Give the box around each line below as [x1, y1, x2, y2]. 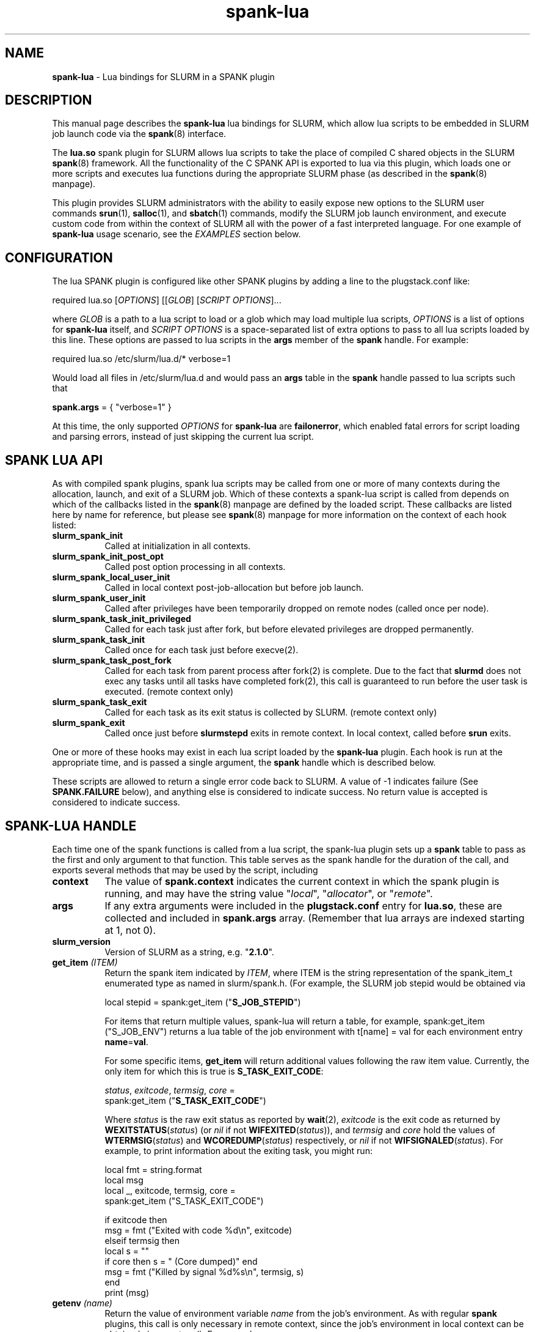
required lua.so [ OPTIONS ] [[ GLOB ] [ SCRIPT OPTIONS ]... [52, 295, 282, 306]
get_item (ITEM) [52, 956, 118, 968]
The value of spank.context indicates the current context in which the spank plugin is [104, 875, 500, 887]
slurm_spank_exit [52, 717, 125, 728]
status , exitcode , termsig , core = [104, 1084, 235, 1095]
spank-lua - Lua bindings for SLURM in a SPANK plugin [52, 71, 275, 82]
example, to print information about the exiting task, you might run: [104, 1145, 373, 1156]
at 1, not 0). [104, 923, 156, 936]
